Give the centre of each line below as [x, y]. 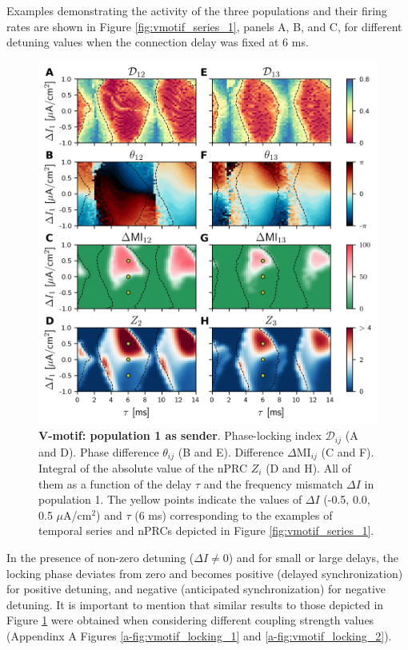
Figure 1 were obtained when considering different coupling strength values [190, 620]
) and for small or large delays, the [313, 557]
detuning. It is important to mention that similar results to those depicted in [195, 604]
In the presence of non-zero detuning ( [100, 557]
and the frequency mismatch [273, 483]
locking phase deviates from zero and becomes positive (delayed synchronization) [205, 573]
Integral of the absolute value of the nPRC [143, 467]
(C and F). [348, 451]
